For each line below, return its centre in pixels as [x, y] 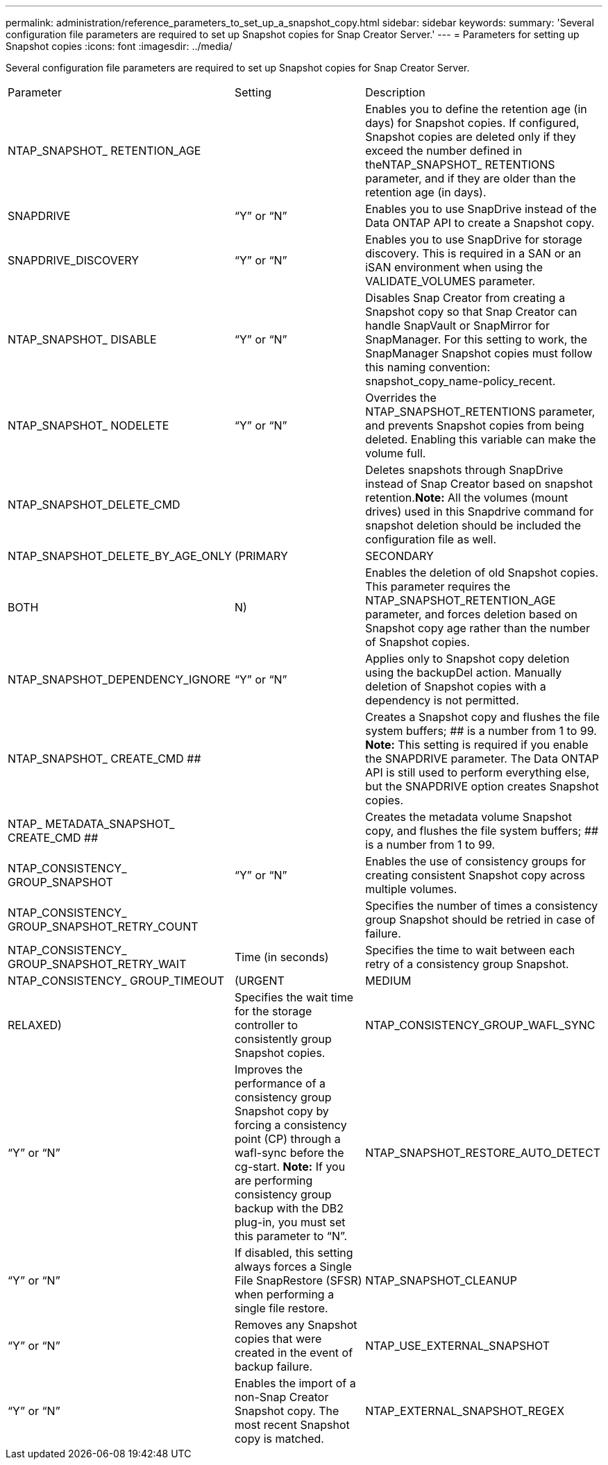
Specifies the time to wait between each [470, 950]
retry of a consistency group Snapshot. [467, 964]
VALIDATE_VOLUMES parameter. [450, 281]
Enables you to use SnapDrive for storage [474, 239]
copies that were [278, 1339]
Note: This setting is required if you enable [477, 745]
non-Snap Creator [281, 1397]
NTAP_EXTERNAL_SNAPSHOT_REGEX [465, 1411]
